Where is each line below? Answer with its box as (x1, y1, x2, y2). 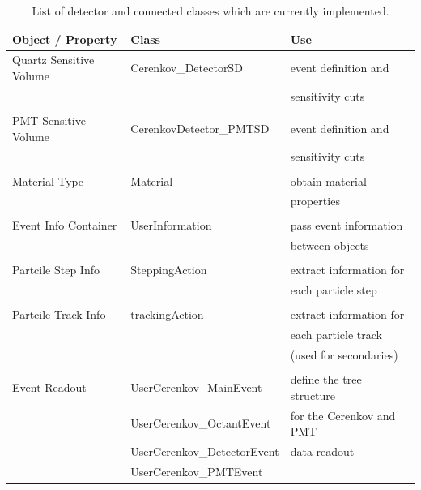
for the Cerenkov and (290, 406, 396, 423)
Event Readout (12, 378, 87, 395)
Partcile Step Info (12, 261, 100, 278)
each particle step (290, 282, 377, 299)
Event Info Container (12, 217, 117, 234)
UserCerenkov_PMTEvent (130, 462, 263, 479)
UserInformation (130, 217, 212, 234)
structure (290, 386, 336, 403)
